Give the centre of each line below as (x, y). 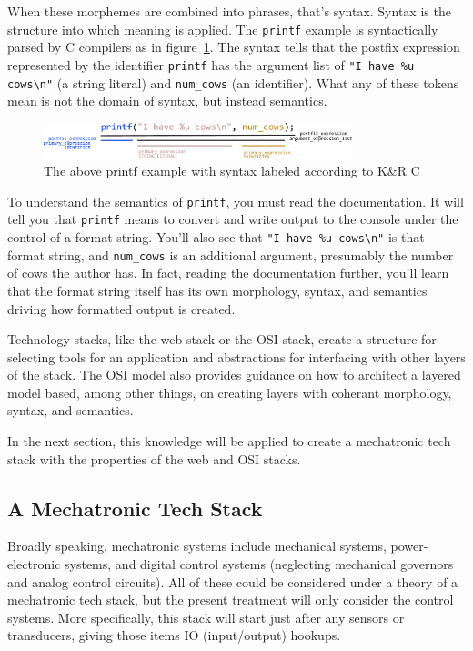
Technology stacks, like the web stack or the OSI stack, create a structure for (222, 339)
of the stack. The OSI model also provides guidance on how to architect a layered (234, 375)
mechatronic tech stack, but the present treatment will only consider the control (231, 600)
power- (409, 546)
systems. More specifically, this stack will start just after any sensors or (206, 617)
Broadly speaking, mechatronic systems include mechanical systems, (197, 546)
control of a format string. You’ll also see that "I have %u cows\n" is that (216, 237)
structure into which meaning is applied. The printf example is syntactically (223, 29)
